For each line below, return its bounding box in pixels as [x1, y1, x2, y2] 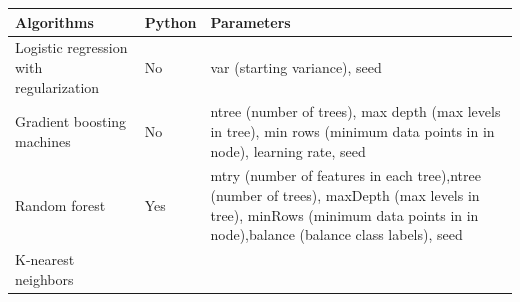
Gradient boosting [15, 111, 127, 132]
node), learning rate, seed [210, 140, 366, 161]
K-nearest [15, 249, 75, 270]
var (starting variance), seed [210, 56, 382, 77]
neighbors [15, 268, 74, 289]
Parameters [210, 11, 291, 32]
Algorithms [15, 11, 94, 32]
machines [15, 130, 71, 151]
